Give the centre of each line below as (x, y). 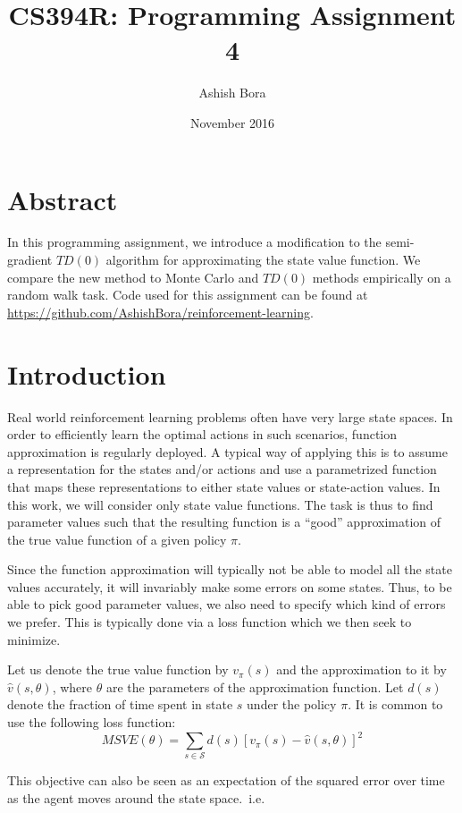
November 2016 (232, 122)
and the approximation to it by (361, 669)
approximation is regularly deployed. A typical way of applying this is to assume (227, 451)
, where (72, 686)
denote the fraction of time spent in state (120, 704)
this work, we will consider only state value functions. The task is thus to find (220, 504)
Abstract (63, 199)
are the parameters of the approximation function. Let (255, 686)
